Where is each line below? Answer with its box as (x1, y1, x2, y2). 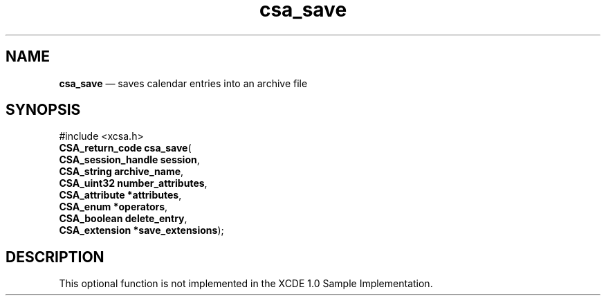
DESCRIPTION (6, 248, 104, 266)
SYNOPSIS (6, 101, 81, 119)
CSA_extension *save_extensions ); (59, 224, 224, 237)
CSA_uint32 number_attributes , (59, 177, 208, 190)
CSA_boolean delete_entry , (59, 212, 187, 225)
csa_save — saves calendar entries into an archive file (59, 77, 308, 89)
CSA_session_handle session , (59, 154, 200, 166)
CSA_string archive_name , (59, 165, 184, 178)
